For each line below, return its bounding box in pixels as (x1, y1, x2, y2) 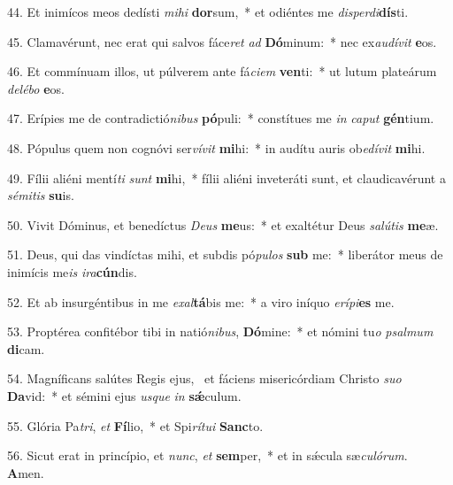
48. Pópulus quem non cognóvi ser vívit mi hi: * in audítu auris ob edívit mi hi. (7, 138, 426, 157)
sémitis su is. (7, 186, 74, 204)
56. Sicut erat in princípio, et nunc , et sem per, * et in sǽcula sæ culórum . (7, 446, 408, 465)
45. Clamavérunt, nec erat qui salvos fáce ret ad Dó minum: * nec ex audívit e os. (7, 32, 437, 50)
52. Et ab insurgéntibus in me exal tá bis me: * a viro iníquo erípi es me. (7, 292, 395, 311)
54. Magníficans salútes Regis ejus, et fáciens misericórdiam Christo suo (7, 369, 402, 388)
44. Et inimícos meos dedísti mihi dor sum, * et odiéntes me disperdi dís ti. (7, 3, 409, 20)
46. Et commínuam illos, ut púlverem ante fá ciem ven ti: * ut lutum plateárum (7, 62, 437, 81)
